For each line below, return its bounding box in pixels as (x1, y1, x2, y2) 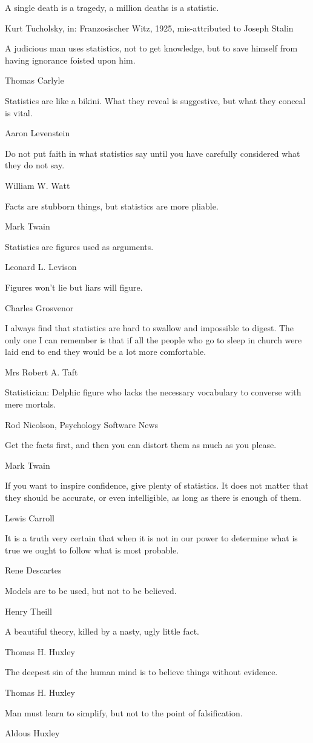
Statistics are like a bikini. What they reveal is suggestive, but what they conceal (5, 94, 306, 107)
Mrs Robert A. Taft (5, 365, 78, 378)
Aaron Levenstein (5, 127, 70, 139)
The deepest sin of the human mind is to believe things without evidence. (5, 665, 278, 678)
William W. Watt (5, 179, 70, 191)
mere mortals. (5, 398, 56, 411)
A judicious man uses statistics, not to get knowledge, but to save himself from (5, 42, 298, 54)
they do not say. (5, 159, 65, 171)
